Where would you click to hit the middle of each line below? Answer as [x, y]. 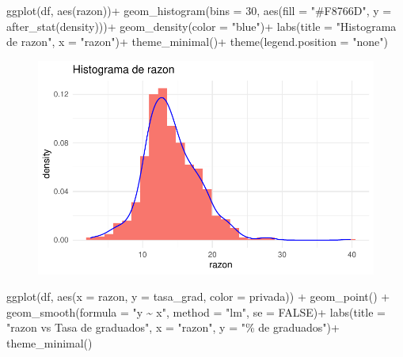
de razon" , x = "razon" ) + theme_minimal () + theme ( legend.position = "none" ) [197, 42]
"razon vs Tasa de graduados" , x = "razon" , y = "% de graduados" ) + [173, 327]
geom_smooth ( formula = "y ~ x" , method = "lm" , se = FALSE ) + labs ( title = [196, 311]
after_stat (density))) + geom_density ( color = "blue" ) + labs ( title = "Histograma [201, 26]
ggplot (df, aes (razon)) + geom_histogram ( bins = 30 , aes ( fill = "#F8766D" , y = [199, 10]
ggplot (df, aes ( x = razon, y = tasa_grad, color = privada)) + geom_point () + [198, 296]
